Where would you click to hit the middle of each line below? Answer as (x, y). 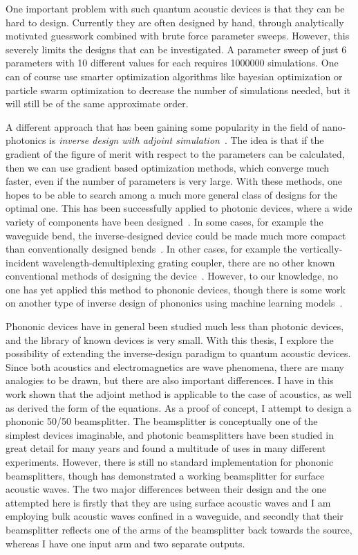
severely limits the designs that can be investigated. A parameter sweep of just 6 (176, 49)
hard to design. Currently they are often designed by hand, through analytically (175, 22)
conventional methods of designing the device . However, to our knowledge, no (172, 276)
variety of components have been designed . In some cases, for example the (164, 221)
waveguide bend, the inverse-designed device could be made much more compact (176, 235)
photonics (26, 140)
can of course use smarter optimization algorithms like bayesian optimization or (174, 76)
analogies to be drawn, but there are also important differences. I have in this (170, 380)
